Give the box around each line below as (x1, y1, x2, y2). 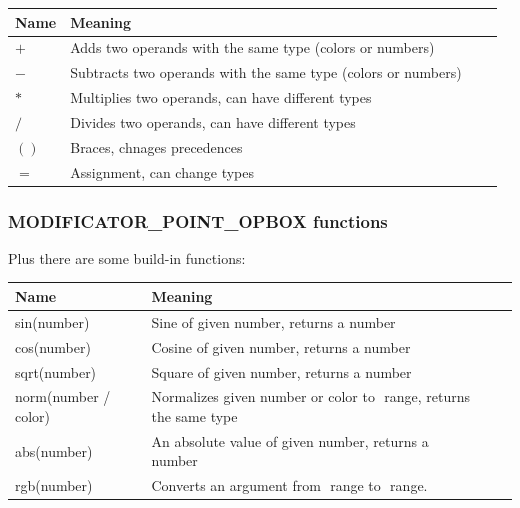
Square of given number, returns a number (151, 361, 412, 382)
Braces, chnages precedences (70, 136, 243, 157)
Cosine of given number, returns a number (151, 336, 411, 357)
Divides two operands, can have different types (70, 111, 356, 132)
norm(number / (15, 386, 111, 407)
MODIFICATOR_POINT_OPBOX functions (8, 208, 388, 233)
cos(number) (15, 336, 91, 357)
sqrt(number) (15, 361, 97, 382)
